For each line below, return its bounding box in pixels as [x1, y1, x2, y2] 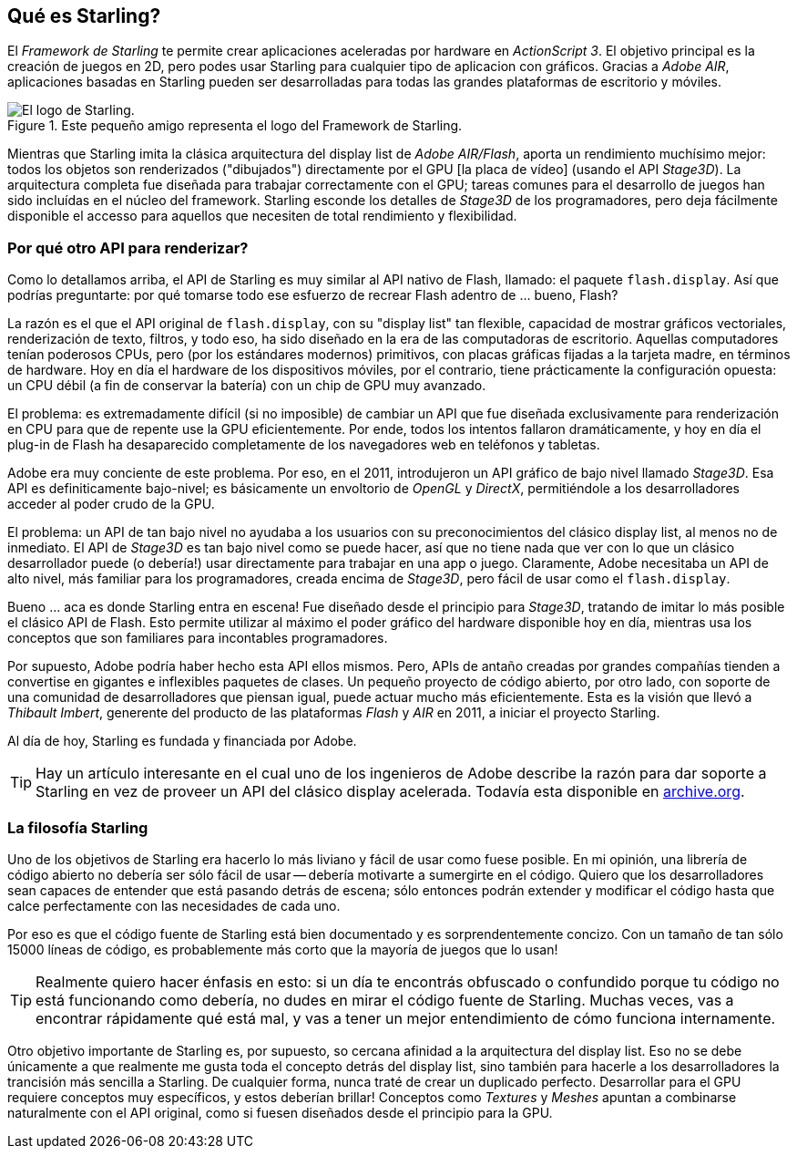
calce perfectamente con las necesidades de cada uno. [7, 897, 341, 913]
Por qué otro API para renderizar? [7, 238, 249, 257]
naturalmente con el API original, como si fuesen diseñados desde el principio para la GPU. [7, 1104, 553, 1120]
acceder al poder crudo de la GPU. [7, 496, 215, 512]
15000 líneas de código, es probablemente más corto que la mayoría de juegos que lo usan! [7, 941, 558, 957]
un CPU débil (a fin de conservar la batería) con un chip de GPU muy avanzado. [7, 377, 486, 394]
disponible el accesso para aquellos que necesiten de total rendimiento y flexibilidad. [7, 208, 517, 224]
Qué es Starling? [7, 5, 161, 27]
